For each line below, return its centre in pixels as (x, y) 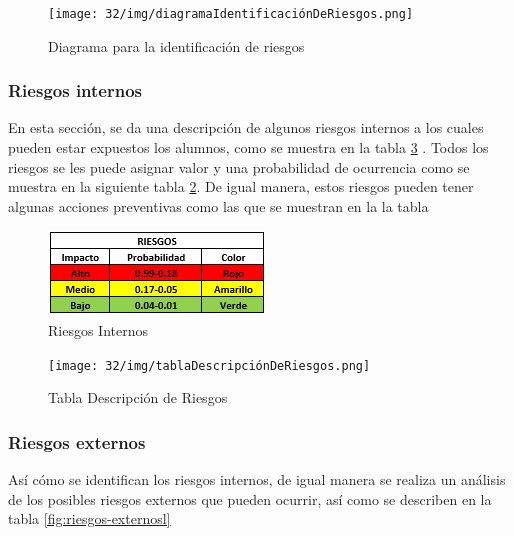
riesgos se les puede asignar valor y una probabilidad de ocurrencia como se (239, 166)
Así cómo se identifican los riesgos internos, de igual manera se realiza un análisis (257, 479)
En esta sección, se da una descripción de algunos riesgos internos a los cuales (246, 127)
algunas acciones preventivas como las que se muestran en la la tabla (218, 205)
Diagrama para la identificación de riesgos (176, 45)
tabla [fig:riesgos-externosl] (89, 518)
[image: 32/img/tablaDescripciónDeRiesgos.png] (209, 365)
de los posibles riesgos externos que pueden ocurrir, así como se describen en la (250, 498)
